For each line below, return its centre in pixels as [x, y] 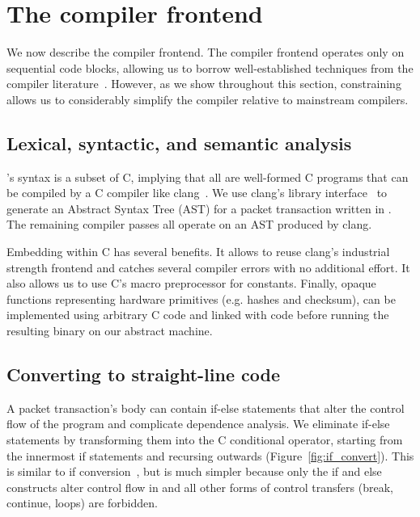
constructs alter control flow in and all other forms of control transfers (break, [200, 487]
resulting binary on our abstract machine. [110, 331]
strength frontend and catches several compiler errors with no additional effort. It [208, 267]
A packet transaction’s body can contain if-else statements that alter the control [206, 408]
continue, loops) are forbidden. [82, 503]
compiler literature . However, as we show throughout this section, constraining [204, 84]
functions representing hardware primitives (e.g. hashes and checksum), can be [201, 298]
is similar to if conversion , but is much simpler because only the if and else [194, 471]
